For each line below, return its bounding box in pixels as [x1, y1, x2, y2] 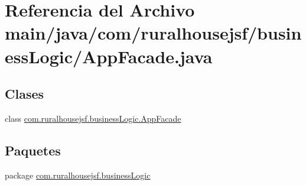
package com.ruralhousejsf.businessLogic [5, 168, 151, 181]
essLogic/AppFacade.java [5, 44, 213, 68]
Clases [5, 85, 44, 103]
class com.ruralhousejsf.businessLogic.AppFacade [5, 112, 181, 124]
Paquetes [5, 141, 61, 159]
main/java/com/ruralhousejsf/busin [5, 21, 302, 45]
